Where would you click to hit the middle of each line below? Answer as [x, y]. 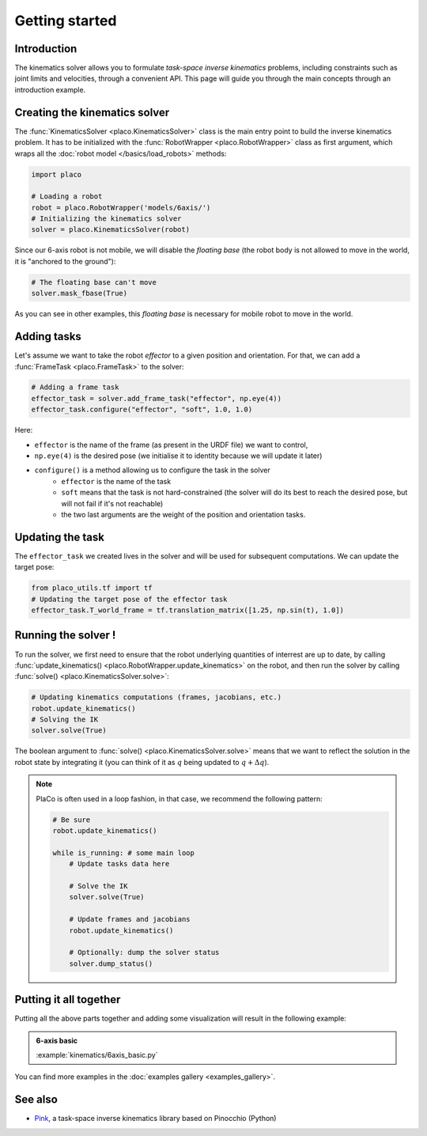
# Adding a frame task [75, 387]
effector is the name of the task [116, 481]
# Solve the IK [98, 886]
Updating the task [59, 537]
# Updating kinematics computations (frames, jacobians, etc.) [157, 697]
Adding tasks [48, 337]
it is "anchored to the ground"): [65, 261]
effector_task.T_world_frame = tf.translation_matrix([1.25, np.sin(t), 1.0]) [187, 610]
